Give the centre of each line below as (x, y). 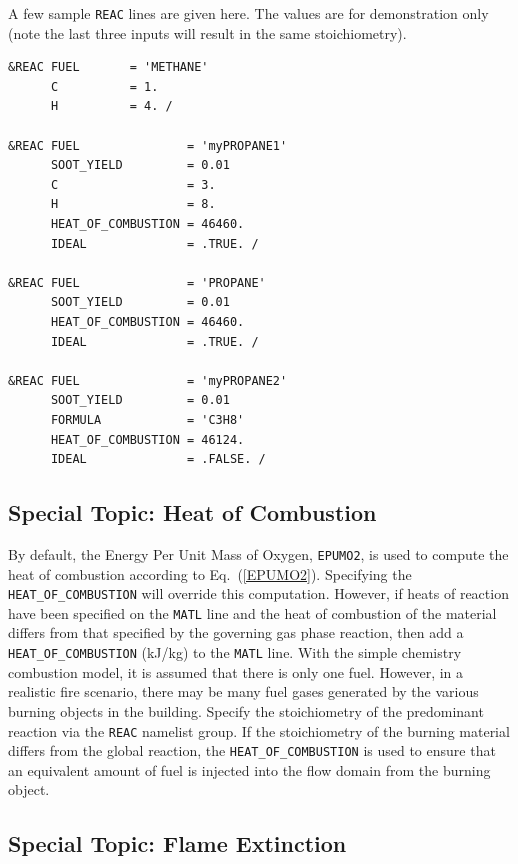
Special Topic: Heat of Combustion (192, 512)
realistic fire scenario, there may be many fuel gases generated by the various (243, 691)
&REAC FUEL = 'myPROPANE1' (148, 145)
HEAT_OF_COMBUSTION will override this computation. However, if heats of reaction (258, 593)
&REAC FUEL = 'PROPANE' (137, 282)
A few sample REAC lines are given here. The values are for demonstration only (248, 13)
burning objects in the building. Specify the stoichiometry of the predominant (246, 710)
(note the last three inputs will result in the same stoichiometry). (207, 32)
